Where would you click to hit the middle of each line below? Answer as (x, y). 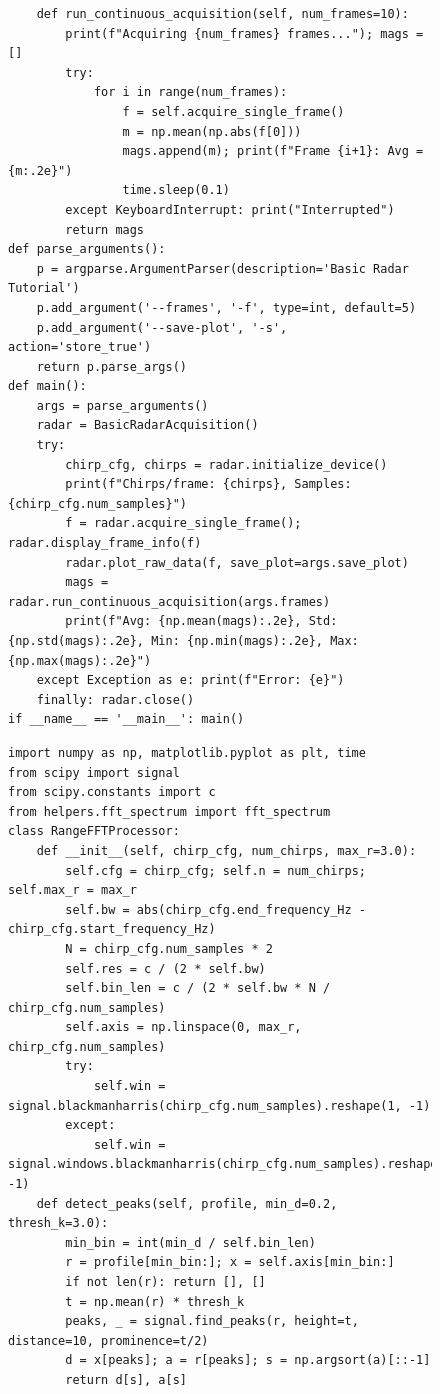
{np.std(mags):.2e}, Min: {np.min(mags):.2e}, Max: (183, 641)
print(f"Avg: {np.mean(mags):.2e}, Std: (201, 621)
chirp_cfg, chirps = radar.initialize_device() (226, 464)
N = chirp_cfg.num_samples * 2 (169, 948)
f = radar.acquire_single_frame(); (183, 523)
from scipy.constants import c (112, 792)
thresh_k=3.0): (58, 1223)
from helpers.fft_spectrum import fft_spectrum (169, 811)
